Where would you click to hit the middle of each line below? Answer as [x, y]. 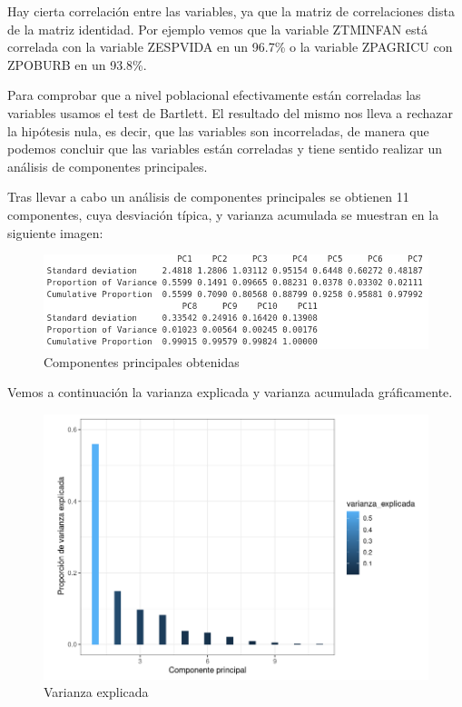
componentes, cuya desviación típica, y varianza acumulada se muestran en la [223, 214]
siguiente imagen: [55, 232]
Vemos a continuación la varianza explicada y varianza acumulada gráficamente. [230, 392]
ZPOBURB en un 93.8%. [77, 64]
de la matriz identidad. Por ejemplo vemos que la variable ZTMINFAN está [218, 29]
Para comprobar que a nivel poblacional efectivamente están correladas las [214, 95]
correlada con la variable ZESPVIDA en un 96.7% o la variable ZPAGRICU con [230, 47]
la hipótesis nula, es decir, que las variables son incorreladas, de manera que [218, 130]
